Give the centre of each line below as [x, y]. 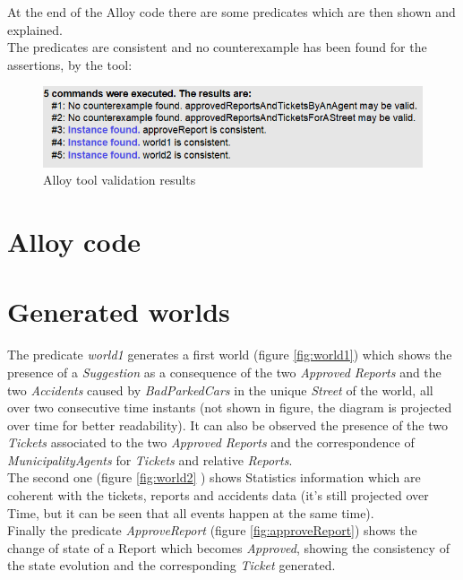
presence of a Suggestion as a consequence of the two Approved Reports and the [224, 372]
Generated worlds [119, 312]
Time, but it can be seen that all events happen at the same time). [191, 512]
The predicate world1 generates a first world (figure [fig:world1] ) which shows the [230, 355]
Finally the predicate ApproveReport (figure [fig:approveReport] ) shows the [212, 530]
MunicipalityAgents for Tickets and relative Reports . [150, 459]
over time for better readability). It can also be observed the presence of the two [227, 424]
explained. [35, 29]
